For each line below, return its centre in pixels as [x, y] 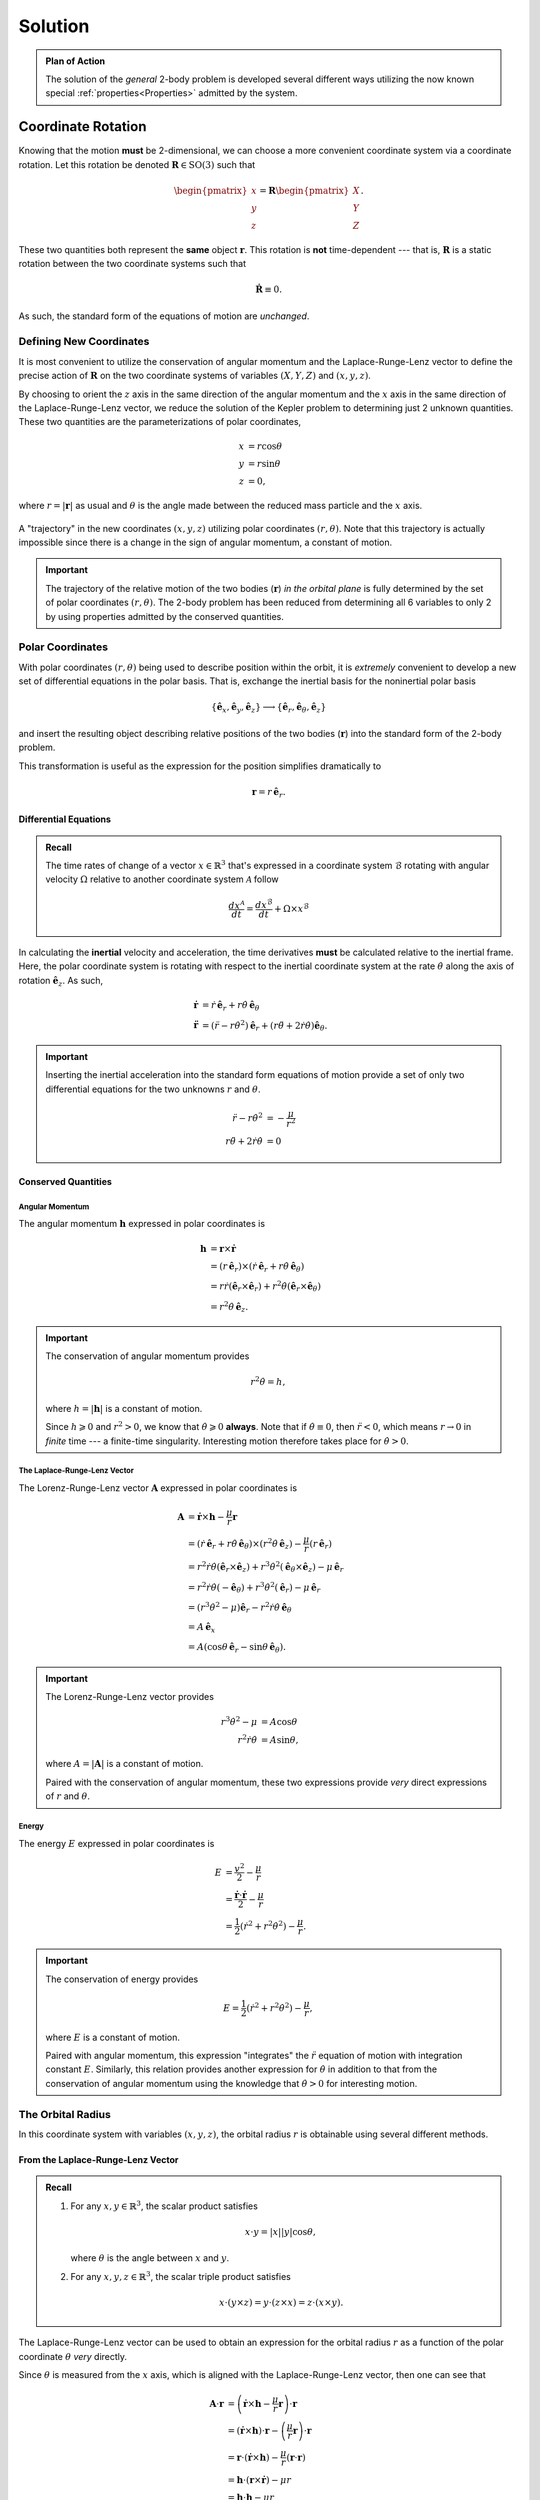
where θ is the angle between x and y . [150, 2258]
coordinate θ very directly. [73, 2356]
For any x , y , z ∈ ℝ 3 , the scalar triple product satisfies [181, 2275]
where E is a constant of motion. [112, 2037]
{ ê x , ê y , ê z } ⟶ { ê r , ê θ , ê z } [269, 708]
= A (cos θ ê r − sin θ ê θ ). [237, 1648]
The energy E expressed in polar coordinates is [116, 1843]
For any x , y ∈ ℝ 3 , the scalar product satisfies [164, 2205]
